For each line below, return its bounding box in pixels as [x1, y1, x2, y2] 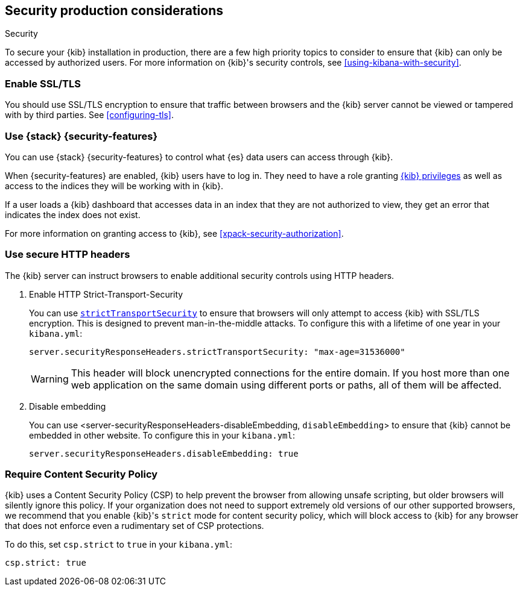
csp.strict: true [5, 558, 86, 568]
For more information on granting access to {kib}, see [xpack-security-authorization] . [5, 228, 344, 239]
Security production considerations [5, 3, 223, 18]
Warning [31, 372, 69, 385]
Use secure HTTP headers [5, 248, 130, 261]
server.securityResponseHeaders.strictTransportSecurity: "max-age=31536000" [29, 346, 405, 357]
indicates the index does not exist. [5, 209, 141, 220]
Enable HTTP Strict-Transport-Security [29, 289, 183, 299]
